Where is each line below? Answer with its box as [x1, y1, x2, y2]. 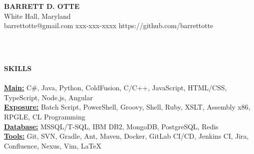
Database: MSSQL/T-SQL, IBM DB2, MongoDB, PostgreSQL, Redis [4, 121, 218, 131]
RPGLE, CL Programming [4, 111, 85, 121]
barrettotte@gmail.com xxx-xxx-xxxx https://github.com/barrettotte [4, 20, 214, 31]
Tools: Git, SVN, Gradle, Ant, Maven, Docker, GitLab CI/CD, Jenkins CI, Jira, [4, 131, 249, 141]
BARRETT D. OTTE [4, 1, 80, 11]
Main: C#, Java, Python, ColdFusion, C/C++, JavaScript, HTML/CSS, [4, 82, 227, 93]
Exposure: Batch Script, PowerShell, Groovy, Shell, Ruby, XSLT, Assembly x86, [4, 102, 251, 112]
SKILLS [4, 63, 32, 73]
